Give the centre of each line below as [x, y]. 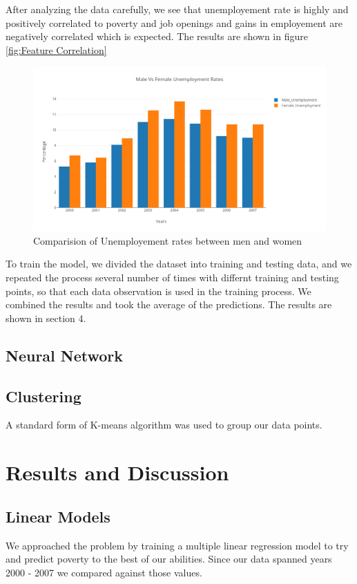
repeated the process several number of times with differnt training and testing [172, 277]
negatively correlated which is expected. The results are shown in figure [157, 36]
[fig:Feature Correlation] [56, 49]
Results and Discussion [117, 472]
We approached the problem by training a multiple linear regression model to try [177, 545]
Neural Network [65, 355]
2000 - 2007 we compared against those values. [104, 572]
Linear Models [58, 516]
